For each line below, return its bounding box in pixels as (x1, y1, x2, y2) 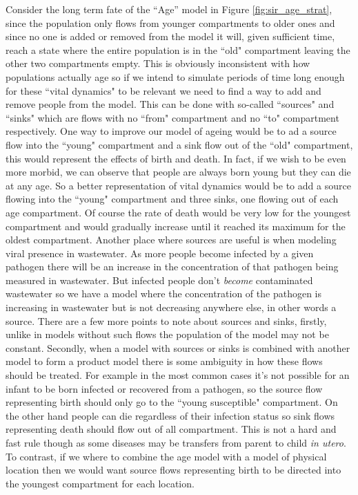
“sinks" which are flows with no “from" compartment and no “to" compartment (6, 110, 339, 124)
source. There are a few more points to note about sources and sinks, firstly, (6, 313, 327, 328)
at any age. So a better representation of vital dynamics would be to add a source (6, 178, 351, 192)
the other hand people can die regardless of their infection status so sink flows (6, 408, 335, 422)
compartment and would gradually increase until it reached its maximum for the (6, 218, 346, 233)
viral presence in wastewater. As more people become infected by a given (6, 245, 314, 260)
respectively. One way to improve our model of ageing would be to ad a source (6, 124, 337, 138)
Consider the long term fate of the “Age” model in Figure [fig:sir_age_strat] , (6, 2, 332, 16)
